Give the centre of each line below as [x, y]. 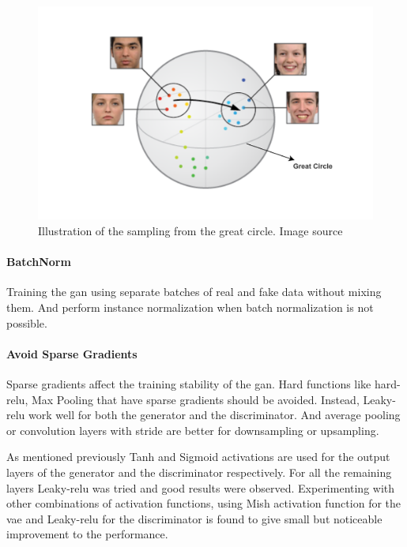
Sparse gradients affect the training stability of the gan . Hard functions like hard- [203, 383]
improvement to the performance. [87, 534]
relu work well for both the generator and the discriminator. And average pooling [203, 415]
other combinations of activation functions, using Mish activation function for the [204, 503]
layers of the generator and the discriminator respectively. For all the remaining [199, 472]
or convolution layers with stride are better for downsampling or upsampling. [193, 430]
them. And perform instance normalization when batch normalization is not [190, 307]
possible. [27, 322]
